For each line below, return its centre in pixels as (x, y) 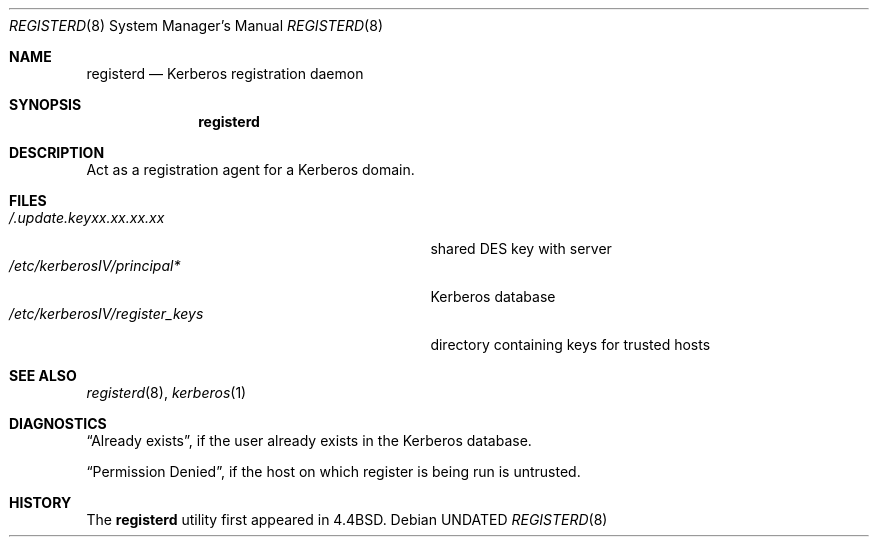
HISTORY (40, 502)
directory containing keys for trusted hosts (570, 344)
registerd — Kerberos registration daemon (225, 73)
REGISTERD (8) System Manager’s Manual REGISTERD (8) (196, 25)
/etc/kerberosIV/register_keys (106, 313)
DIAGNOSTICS (58, 423)
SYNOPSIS (45, 104)
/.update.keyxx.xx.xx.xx (87, 217)
